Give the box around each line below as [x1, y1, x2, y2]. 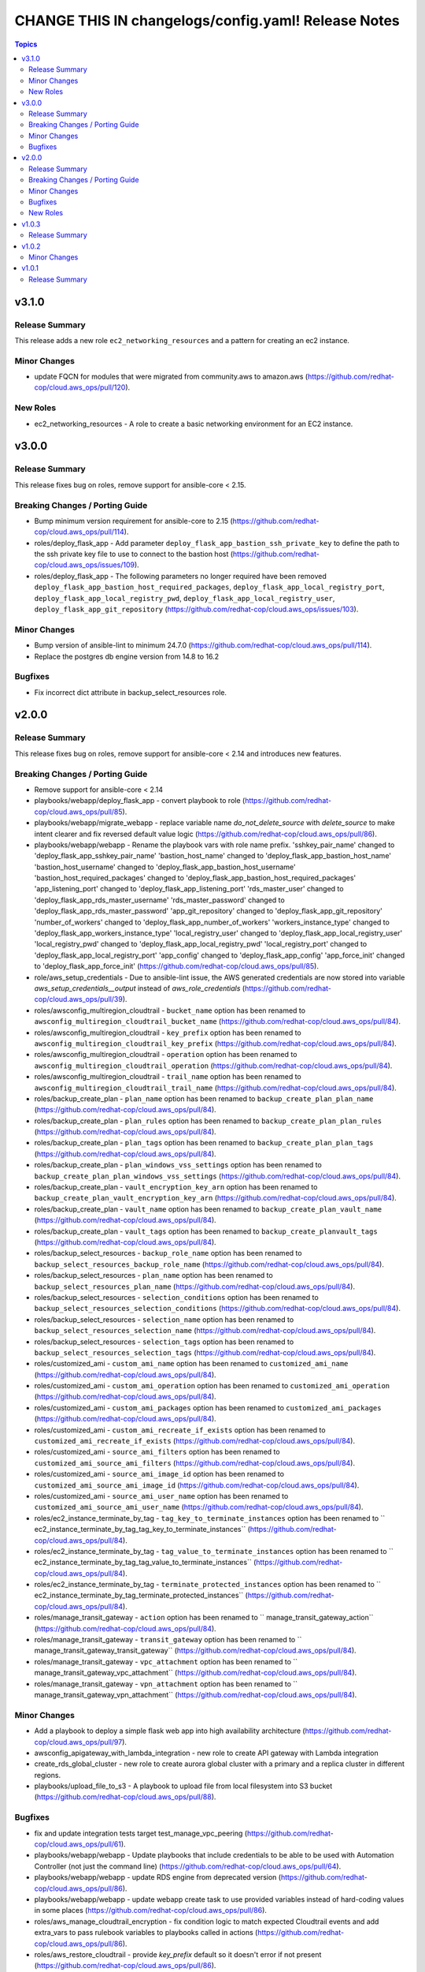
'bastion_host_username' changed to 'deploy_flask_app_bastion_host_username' [34, 862, 296, 872]
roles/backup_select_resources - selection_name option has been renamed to [34, 1314, 294, 1324]
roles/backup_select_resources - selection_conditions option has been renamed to [34, 1292, 319, 1302]
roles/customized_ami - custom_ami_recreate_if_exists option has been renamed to [34, 1425, 326, 1435]
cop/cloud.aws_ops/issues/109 [34, 560, 135, 570]
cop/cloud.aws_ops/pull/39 [34, 995, 124, 1004]
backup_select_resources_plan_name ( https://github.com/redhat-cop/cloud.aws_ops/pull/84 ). [34, 1282, 356, 1291]
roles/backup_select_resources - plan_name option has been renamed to [34, 1271, 273, 1280]
